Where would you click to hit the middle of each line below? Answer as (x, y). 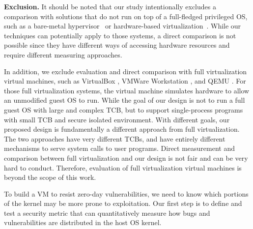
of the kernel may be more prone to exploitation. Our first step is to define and (123, 203)
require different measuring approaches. (63, 54)
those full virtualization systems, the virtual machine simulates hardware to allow (127, 90)
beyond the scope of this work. (50, 177)
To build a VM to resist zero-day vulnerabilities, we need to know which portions (126, 193)
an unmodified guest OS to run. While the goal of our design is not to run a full (125, 100)
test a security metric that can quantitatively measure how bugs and (107, 213)
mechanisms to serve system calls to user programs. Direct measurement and (120, 148)
